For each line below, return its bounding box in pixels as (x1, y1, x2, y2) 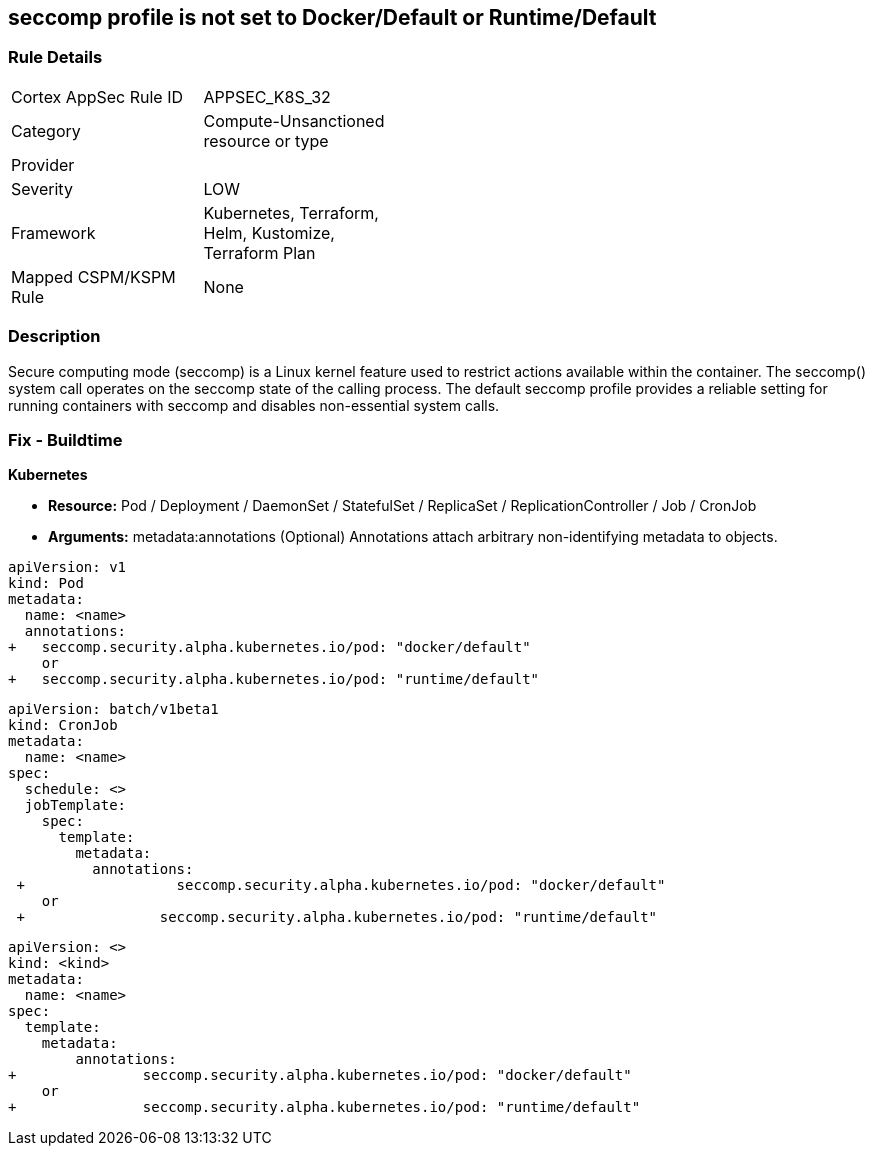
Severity (11, 178, 73, 199)
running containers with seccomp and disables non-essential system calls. (8, 396, 500, 414)
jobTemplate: (24, 797, 127, 814)
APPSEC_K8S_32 (203, 86, 331, 107)
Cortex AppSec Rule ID (11, 86, 184, 107)
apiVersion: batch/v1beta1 (8, 701, 219, 718)
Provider (11, 154, 75, 175)
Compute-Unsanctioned (203, 110, 385, 131)
